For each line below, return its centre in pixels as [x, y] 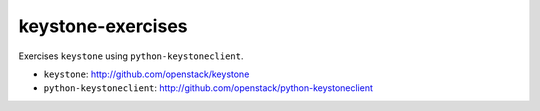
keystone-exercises [103, 26]
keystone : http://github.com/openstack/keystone [146, 74]
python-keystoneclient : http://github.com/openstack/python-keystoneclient [208, 88]
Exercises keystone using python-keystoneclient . [131, 56]
